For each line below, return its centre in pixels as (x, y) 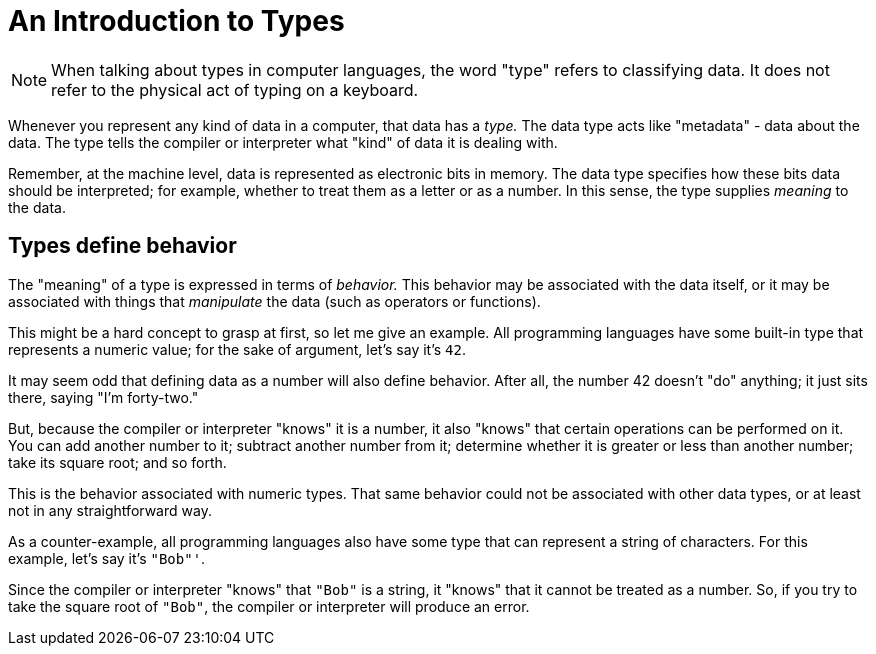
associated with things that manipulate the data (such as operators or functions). (274, 301)
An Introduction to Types (176, 21)
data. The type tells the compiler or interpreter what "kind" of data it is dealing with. (283, 142)
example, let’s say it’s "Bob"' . (107, 558)
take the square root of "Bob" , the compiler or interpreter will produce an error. (269, 606)
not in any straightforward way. (110, 510)
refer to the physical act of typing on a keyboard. (235, 89)
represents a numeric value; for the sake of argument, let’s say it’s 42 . (237, 349)
